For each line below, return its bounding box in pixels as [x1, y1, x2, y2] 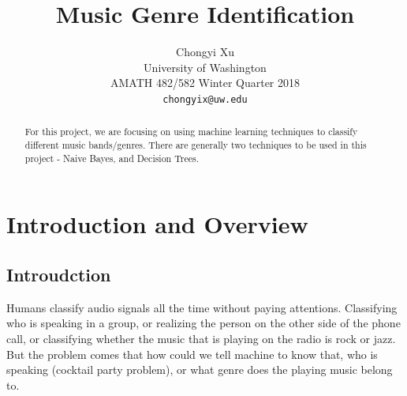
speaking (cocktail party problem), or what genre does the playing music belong [6, 361, 393, 378]
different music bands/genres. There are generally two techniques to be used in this [24, 138, 367, 152]
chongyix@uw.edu [162, 93, 248, 105]
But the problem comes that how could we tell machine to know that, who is [6, 345, 378, 362]
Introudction [6, 262, 111, 286]
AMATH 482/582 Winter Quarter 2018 [110, 74, 301, 91]
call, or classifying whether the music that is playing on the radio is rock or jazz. [6, 330, 396, 346]
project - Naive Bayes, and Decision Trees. [24, 151, 199, 164]
